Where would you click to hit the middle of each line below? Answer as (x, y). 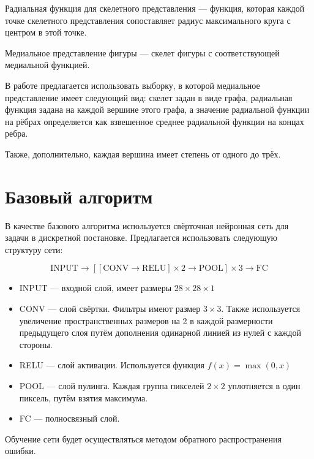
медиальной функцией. (47, 65)
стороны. (36, 344)
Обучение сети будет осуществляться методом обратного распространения (143, 438)
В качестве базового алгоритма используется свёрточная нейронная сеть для (147, 225)
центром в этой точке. (46, 32)
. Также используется (261, 309)
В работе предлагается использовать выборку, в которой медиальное (133, 85)
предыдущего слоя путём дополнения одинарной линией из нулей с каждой (160, 332)
